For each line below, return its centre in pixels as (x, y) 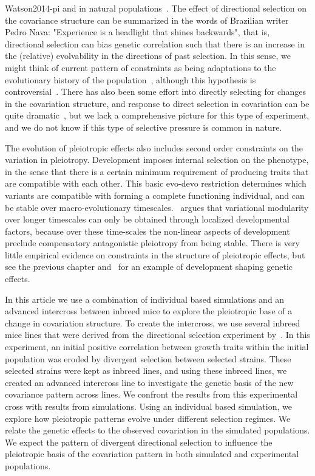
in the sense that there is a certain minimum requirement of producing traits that (157, 171)
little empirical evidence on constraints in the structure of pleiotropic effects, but (155, 254)
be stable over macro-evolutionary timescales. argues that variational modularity (157, 207)
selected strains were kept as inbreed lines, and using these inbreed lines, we (146, 371)
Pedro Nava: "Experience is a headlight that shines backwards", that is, (137, 32)
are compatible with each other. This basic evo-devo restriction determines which (156, 183)
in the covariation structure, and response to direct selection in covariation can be (157, 103)
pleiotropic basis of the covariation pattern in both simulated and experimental (152, 454)
